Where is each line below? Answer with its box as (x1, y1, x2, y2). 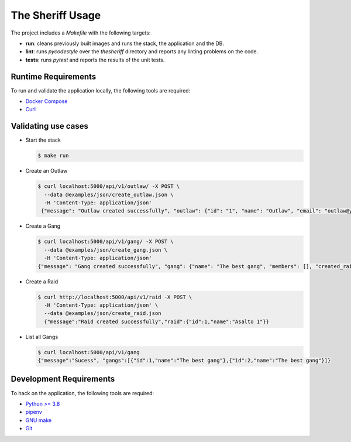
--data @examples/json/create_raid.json (44, 310, 161, 317)
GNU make (25, 416, 52, 424)
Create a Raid (25, 278, 58, 285)
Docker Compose (25, 98, 68, 105)
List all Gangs (25, 333, 58, 340)
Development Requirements (11, 374, 115, 384)
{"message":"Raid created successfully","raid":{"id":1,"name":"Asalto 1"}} (44, 318, 269, 325)
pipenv (25, 409, 42, 416)
